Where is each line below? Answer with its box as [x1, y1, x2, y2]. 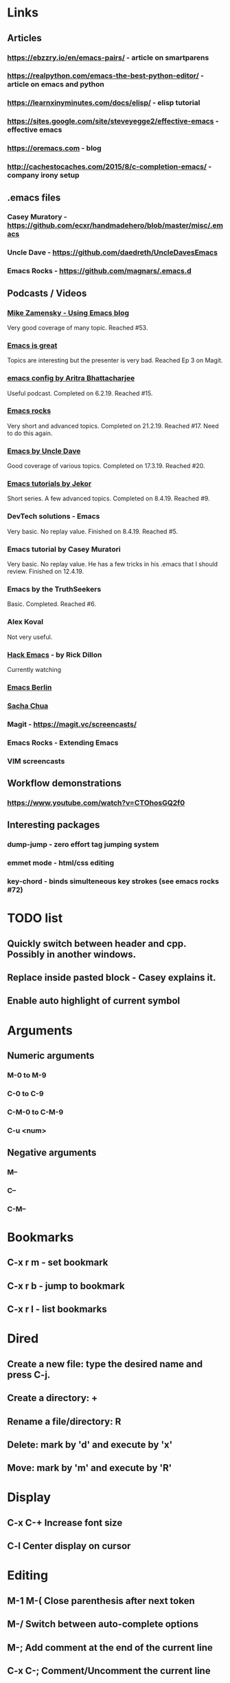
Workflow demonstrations [7, 777, 122, 789]
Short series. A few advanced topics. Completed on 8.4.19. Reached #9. [7, 494, 211, 502]
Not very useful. [7, 633, 53, 641]
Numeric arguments [7, 1049, 95, 1061]
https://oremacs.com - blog [7, 143, 102, 153]
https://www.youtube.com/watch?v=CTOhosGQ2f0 [7, 798, 185, 807]
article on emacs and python [7, 80, 104, 89]
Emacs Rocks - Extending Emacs [7, 738, 119, 747]
